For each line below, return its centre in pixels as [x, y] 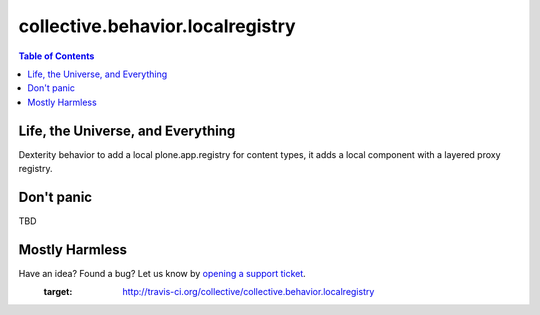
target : [58, 292]
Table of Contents [56, 56]
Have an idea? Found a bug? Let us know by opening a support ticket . [162, 273]
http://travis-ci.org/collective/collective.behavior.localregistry [248, 292]
